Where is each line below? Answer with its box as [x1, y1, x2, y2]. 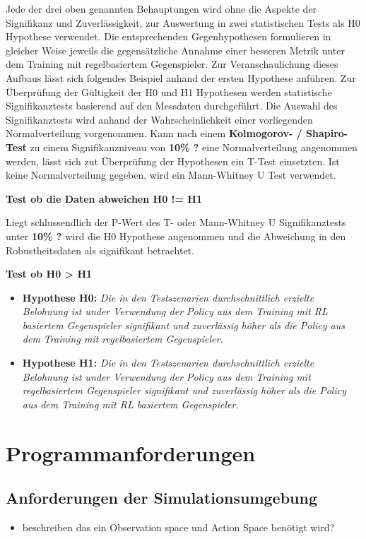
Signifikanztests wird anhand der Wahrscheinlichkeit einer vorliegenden [6, 112, 313, 126]
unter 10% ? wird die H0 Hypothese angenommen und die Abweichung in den [6, 228, 346, 243]
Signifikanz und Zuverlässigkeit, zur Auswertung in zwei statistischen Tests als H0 [6, 15, 360, 30]
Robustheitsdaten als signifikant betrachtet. [6, 242, 194, 257]
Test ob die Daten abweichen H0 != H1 [6, 191, 202, 206]
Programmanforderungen [6, 438, 256, 467]
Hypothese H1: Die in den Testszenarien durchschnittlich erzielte [22, 355, 314, 370]
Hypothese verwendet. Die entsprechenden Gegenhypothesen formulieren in [6, 29, 331, 44]
